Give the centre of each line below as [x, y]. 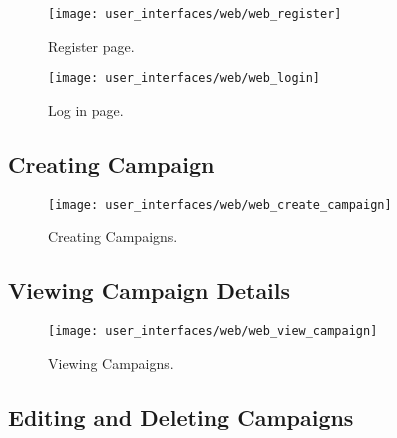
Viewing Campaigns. [111, 362]
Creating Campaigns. [113, 236]
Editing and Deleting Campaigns [181, 416]
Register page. [91, 45]
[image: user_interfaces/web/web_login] [184, 78]
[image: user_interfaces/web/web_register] [195, 14]
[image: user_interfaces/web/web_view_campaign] [213, 331]
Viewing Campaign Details [149, 290]
